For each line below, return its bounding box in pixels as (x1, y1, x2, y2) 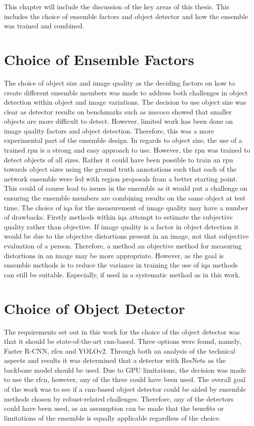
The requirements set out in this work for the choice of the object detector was (4, 326, 240, 336)
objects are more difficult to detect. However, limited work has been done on (4, 116, 233, 126)
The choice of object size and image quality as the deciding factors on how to (4, 77, 235, 88)
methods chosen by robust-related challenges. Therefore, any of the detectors (4, 393, 233, 404)
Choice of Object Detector (4, 298, 185, 318)
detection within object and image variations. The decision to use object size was (4, 97, 246, 107)
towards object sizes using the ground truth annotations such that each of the (4, 164, 237, 174)
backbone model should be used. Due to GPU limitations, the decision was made (4, 364, 246, 375)
